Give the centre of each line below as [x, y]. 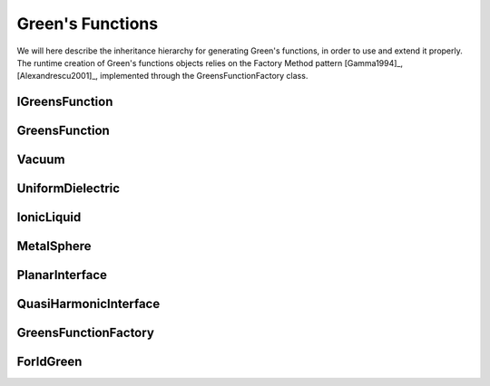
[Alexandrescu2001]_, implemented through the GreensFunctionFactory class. [162, 76]
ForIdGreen [49, 362]
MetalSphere [54, 246]
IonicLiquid [49, 217]
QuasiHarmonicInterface [88, 304]
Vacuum [41, 160]
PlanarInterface [62, 275]
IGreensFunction [65, 102]
